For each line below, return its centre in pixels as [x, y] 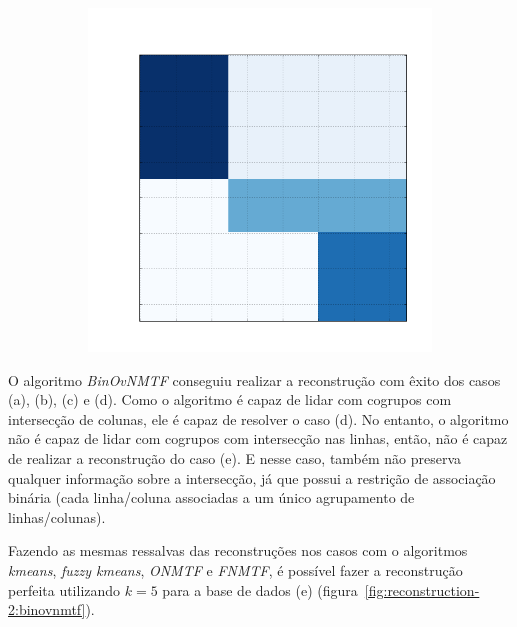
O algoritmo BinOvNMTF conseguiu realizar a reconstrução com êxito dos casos [254, 379]
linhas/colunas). [57, 516]
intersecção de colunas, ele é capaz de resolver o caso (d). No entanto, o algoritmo [258, 418]
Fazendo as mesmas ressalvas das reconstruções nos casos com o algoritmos [238, 550]
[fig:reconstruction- [422, 589]
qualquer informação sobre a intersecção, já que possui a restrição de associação [252, 477]
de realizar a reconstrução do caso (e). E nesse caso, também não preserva [235, 457]
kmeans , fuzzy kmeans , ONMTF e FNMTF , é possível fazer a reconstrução [235, 569]
